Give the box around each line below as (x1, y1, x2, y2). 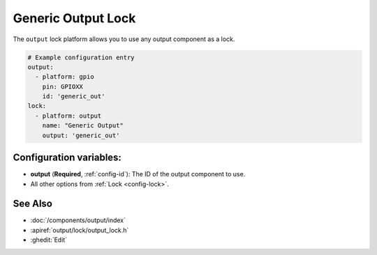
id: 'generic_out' (42, 93, 105, 100)
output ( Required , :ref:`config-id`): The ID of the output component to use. (30, 170, 246, 178)
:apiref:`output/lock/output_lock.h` (30, 226, 129, 234)
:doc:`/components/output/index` (30, 216, 126, 224)
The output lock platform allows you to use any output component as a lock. (13, 35, 235, 43)
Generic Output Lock (13, 10, 136, 26)
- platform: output (35, 111, 102, 120)
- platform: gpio (35, 73, 94, 81)
